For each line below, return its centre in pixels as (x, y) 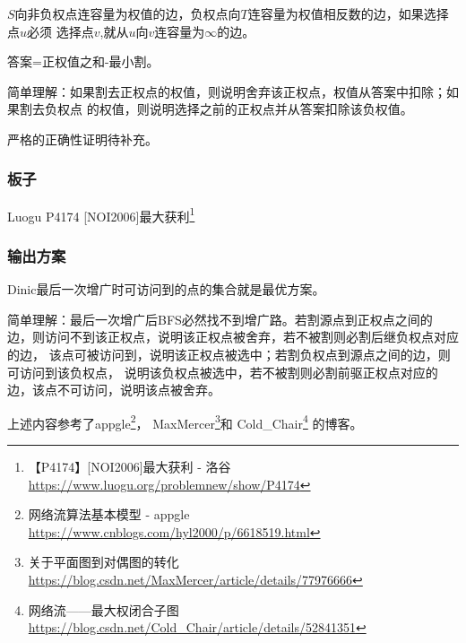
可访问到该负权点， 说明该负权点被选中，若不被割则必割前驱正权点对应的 (223, 372)
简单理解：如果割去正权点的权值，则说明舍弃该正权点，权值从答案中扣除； (227, 91)
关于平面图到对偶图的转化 (104, 562)
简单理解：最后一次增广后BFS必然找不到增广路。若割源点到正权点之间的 (220, 319)
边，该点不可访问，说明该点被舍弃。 (114, 390)
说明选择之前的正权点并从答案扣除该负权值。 (281, 109)
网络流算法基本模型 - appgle (109, 514)
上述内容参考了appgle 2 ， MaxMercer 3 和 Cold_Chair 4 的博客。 (185, 421)
